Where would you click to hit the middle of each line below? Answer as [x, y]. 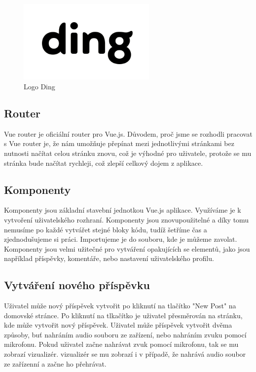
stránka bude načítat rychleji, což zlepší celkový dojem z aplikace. [104, 163]
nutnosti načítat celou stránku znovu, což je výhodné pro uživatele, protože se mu [128, 153]
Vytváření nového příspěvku [77, 285]
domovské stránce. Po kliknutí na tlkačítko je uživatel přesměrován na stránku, [123, 315]
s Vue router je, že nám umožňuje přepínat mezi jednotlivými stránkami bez [119, 143]
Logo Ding [39, 86]
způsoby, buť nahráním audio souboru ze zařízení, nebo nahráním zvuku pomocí [125, 334]
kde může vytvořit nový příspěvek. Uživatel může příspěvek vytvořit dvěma [118, 325]
